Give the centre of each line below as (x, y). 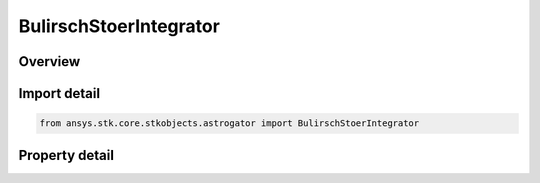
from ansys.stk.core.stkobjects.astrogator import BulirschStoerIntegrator (229, 123)
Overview (49, 61)
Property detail (66, 155)
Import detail (59, 93)
